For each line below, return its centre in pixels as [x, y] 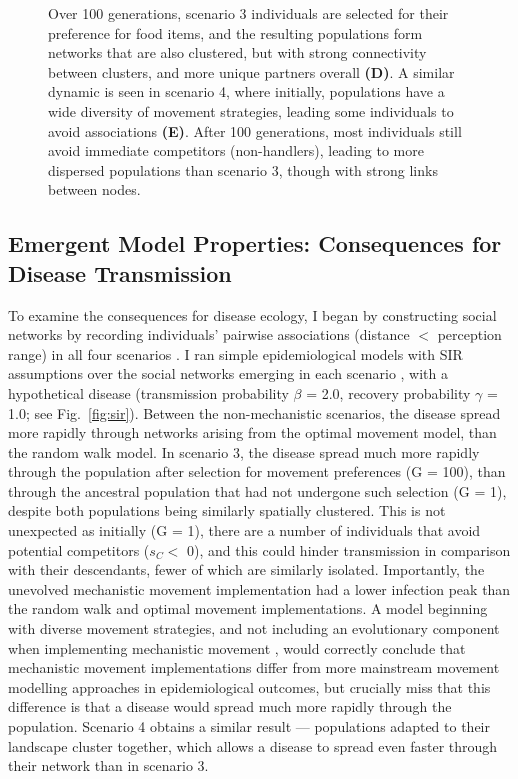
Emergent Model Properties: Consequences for [255, 243]
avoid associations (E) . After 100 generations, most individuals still [255, 130]
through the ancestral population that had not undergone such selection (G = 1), [257, 490]
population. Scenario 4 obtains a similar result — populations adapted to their [249, 726]
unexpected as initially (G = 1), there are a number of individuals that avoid [244, 530]
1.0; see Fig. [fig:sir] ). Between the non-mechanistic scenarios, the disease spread [254, 412]
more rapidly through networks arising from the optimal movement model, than [252, 432]
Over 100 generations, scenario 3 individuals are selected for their [248, 13]
